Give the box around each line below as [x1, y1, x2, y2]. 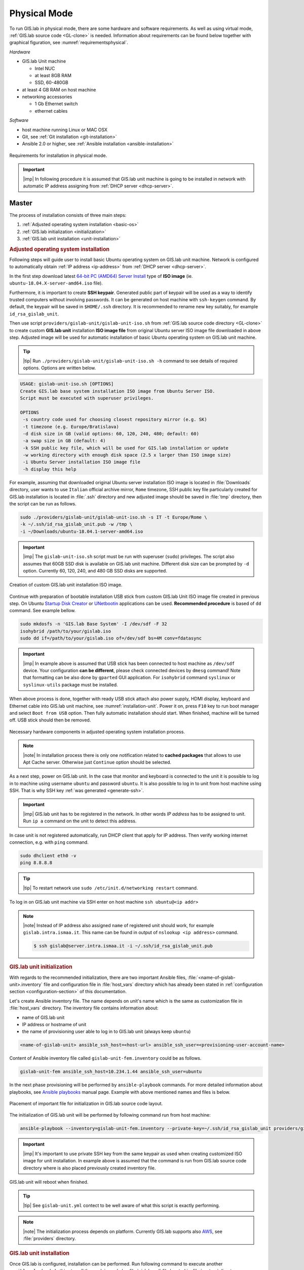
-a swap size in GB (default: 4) [23, 438, 106, 444]
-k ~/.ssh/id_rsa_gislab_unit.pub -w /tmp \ [20, 521, 133, 527]
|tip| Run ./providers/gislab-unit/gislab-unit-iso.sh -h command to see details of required [23, 358, 238, 364]
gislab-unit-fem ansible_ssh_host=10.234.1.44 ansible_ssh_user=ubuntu [20, 1069, 202, 1074]
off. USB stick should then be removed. [9, 717, 91, 723]
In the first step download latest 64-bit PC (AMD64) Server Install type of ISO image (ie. [9, 273, 193, 279]
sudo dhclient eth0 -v [20, 853, 77, 859]
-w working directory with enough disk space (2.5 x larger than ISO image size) [23, 452, 232, 458]
